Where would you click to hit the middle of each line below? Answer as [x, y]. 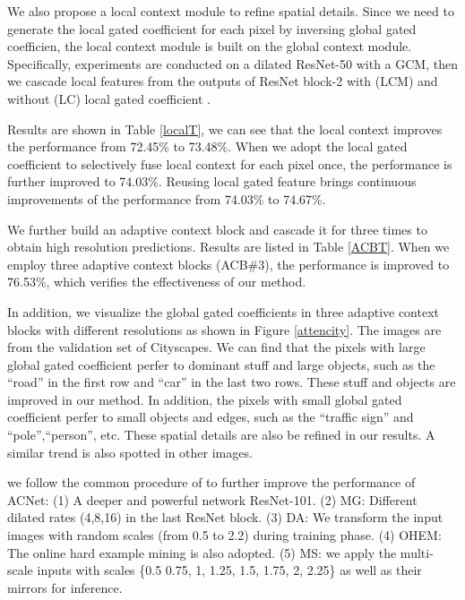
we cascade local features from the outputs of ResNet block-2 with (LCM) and [223, 81]
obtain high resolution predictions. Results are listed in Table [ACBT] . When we [228, 247]
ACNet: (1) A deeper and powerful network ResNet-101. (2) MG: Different [212, 499]
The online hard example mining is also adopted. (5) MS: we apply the [202, 552]
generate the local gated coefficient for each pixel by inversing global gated [212, 28]
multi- [417, 552]
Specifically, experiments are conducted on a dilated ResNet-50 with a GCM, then [232, 63]
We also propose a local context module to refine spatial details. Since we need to [231, 11]
